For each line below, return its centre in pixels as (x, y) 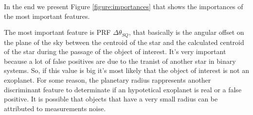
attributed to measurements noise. (55, 108)
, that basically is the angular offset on (186, 32)
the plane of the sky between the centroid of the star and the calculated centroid (124, 42)
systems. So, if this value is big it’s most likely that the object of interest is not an (126, 70)
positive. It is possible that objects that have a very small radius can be (111, 99)
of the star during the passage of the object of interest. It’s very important (115, 51)
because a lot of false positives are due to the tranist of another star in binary (120, 61)
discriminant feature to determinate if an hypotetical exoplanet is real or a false (123, 89)
